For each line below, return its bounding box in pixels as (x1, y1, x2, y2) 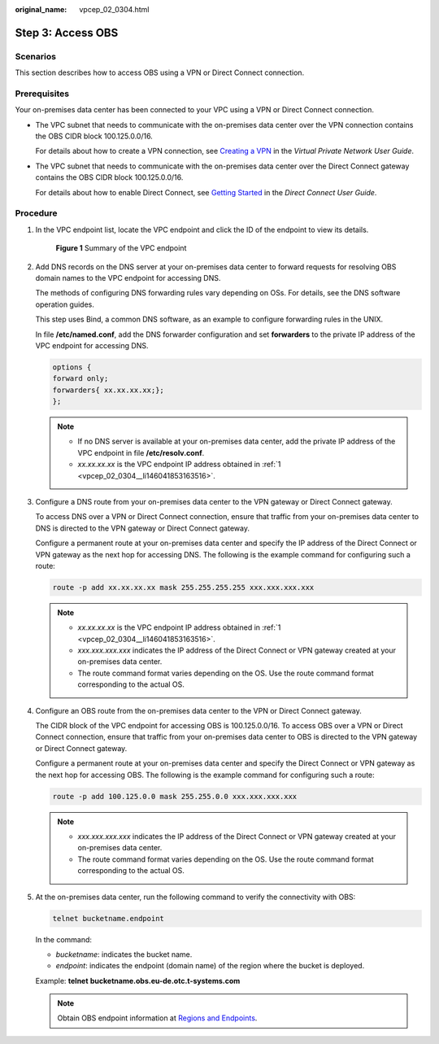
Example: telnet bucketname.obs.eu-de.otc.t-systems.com (35, 976, 241, 985)
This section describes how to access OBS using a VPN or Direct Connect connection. (15, 68, 305, 77)
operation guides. (35, 299, 95, 309)
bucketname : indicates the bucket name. (55, 949, 193, 959)
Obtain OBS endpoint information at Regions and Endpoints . (57, 1013, 258, 1023)
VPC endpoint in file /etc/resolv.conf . (77, 448, 205, 457)
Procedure (15, 207, 58, 219)
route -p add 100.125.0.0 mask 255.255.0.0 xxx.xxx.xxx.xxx (52, 792, 298, 801)
